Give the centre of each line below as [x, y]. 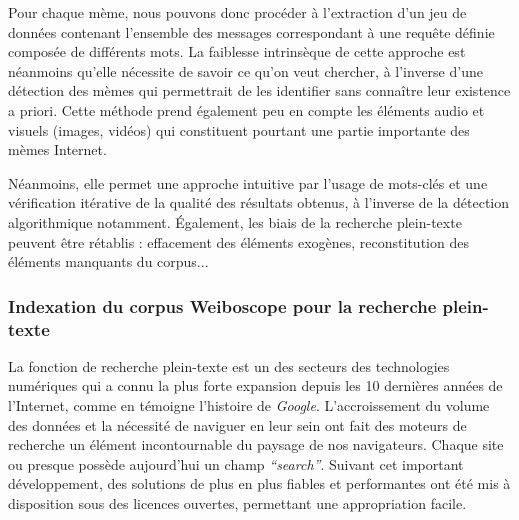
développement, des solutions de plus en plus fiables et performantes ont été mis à [259, 483]
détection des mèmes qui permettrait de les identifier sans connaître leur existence [259, 90]
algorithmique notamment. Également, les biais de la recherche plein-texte [235, 221]
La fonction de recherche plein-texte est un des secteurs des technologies [229, 365]
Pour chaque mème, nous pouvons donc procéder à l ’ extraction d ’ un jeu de [237, 12]
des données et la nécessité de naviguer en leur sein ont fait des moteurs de [237, 424]
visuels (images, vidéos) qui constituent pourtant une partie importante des [239, 129]
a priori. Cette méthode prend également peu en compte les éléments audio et [246, 109]
